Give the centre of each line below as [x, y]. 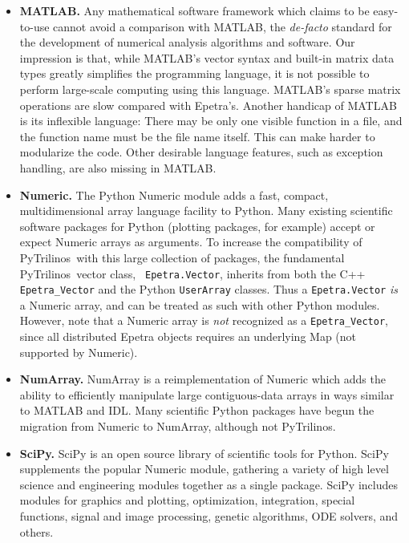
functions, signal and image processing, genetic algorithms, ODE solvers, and [209, 516]
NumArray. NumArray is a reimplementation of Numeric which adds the [202, 379]
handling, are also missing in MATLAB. [118, 167]
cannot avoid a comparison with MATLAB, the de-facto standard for [223, 26]
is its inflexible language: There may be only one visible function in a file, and [211, 121]
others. [36, 531]
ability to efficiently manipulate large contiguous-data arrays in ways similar [207, 394]
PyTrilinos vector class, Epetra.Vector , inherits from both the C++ [192, 273]
